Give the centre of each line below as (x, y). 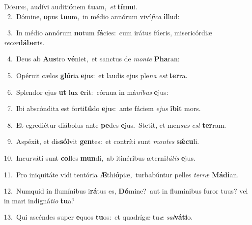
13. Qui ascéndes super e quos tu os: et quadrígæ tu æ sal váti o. (98, 217)
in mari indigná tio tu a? (39, 200)
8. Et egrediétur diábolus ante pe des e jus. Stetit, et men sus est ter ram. (117, 125)
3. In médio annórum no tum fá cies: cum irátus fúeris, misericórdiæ (110, 33)
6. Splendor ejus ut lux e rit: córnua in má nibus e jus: (88, 92)
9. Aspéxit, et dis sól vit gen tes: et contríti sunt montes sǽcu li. (103, 141)
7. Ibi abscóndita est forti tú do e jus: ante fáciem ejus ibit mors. (104, 108)
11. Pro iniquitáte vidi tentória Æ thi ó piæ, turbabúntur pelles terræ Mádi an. (122, 174)
